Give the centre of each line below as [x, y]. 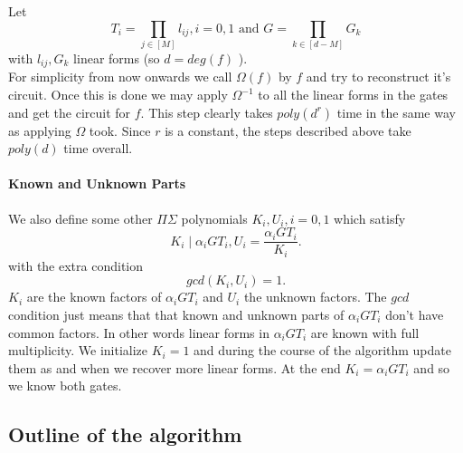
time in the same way [396, 112]
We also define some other [80, 218]
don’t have [415, 314]
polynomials [214, 218]
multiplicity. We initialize [78, 350]
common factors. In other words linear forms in [139, 332]
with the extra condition [76, 265]
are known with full [365, 332]
